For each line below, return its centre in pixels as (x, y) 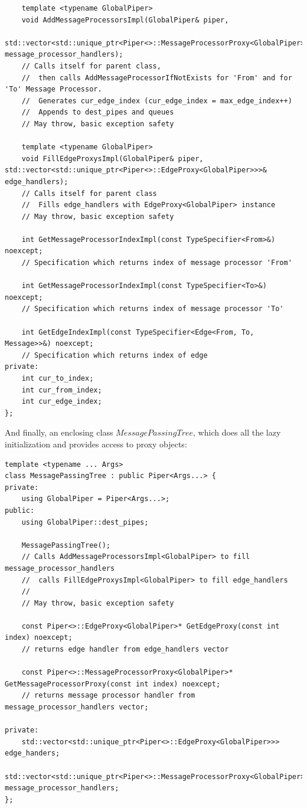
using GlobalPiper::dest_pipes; (85, 522)
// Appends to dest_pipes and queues (98, 112)
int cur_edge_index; (62, 402)
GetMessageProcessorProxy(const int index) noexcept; (113, 684)
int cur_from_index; (62, 390)
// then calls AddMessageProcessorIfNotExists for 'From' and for (157, 78)
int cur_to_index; (58, 378)
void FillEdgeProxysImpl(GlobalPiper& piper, (112, 158)
